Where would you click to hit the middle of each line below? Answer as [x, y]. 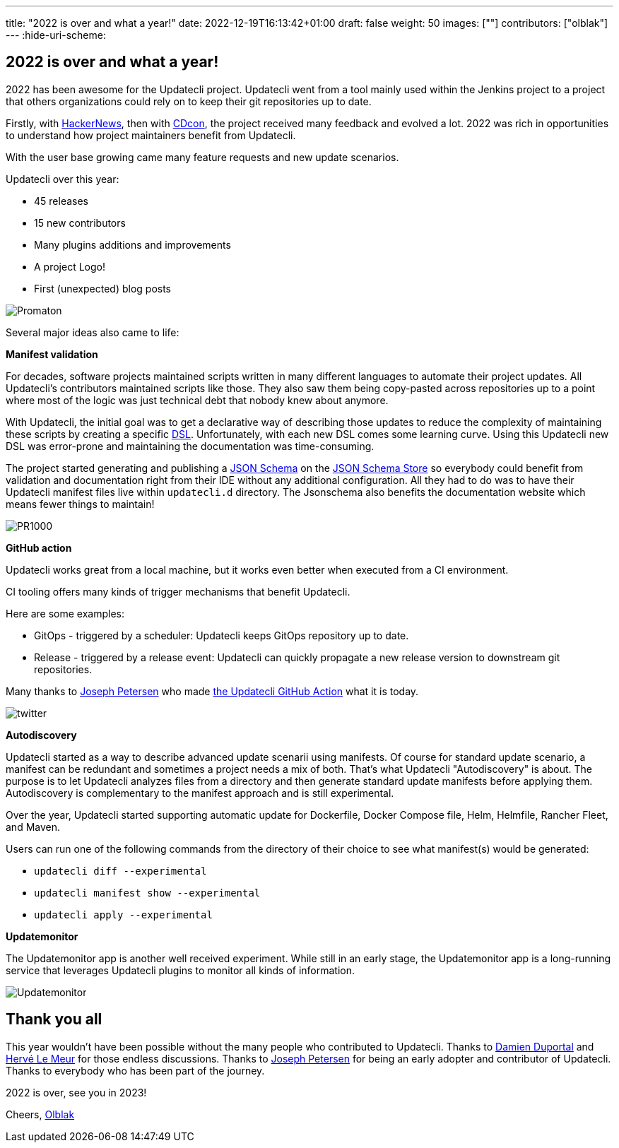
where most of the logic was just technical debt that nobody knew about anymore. [197, 400]
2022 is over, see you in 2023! [76, 1092]
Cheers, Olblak [40, 1114]
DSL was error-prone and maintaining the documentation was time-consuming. [190, 446]
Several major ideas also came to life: [93, 332]
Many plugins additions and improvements [132, 244]
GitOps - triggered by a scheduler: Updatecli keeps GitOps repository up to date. [222, 635]
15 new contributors [80, 223]
